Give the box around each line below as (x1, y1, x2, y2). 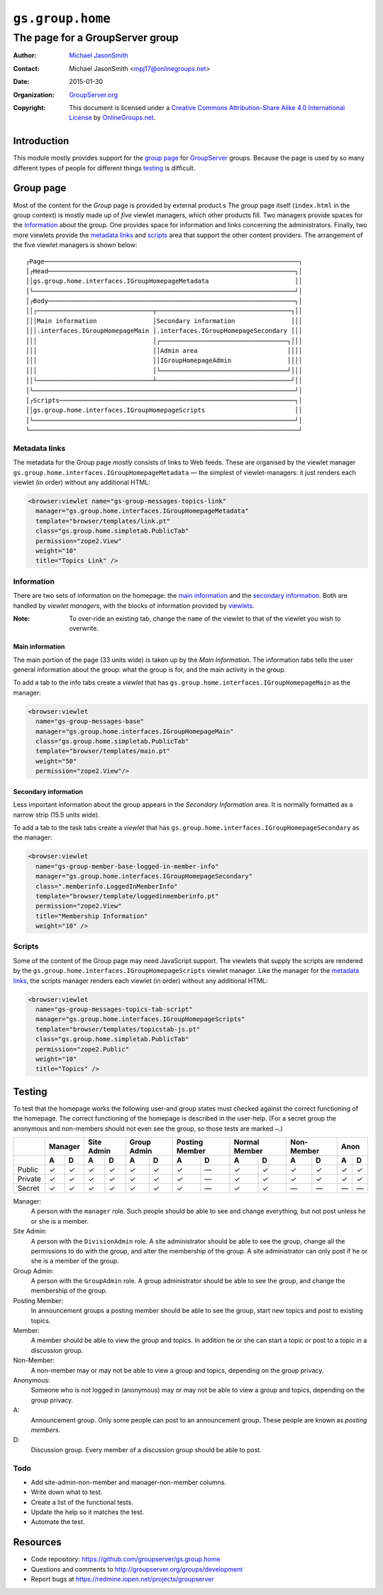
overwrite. (69, 624, 99, 633)
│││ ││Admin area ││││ (26, 347, 303, 355)
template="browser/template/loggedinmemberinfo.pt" (35, 892, 219, 900)
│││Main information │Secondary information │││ (26, 317, 303, 325)
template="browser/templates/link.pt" (35, 517, 170, 525)
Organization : (13, 90, 55, 99)
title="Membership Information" (35, 912, 148, 920)
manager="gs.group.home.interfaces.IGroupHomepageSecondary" (35, 872, 253, 881)
